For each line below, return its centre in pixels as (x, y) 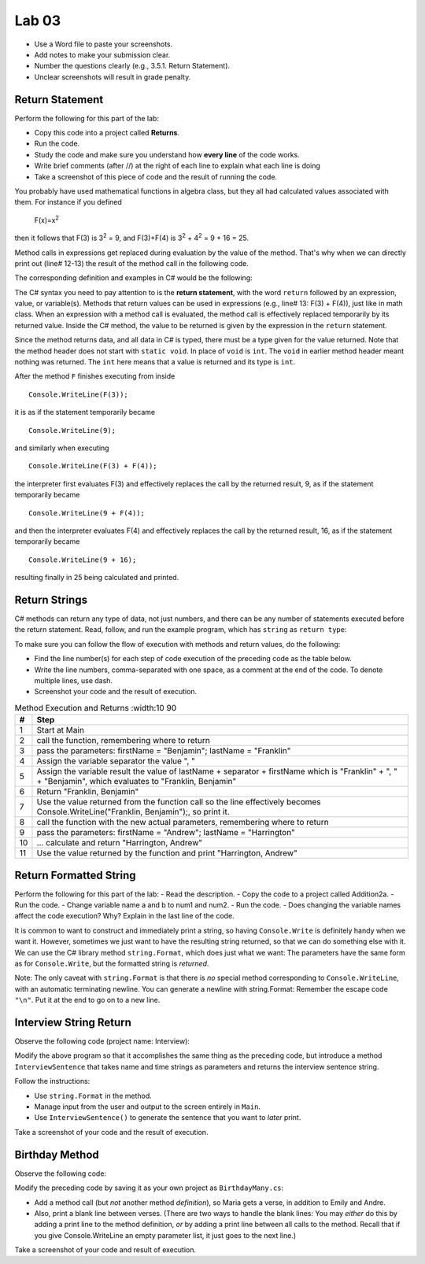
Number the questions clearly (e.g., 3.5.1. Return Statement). (132, 66)
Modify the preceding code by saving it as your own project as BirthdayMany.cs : (149, 1188)
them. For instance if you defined (68, 202)
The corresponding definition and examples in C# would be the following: (133, 278)
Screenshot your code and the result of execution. (116, 692)
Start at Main (60, 730)
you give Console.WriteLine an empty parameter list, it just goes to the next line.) (165, 1235)
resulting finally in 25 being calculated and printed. (97, 578)
